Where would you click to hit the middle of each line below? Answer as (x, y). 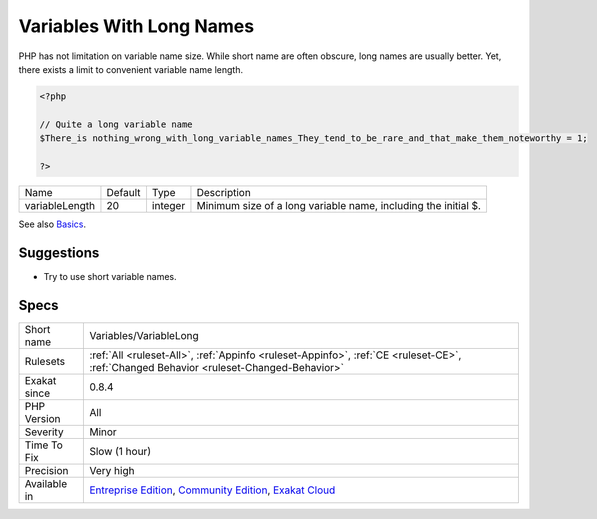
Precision (46, 470)
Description (224, 192)
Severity (44, 432)
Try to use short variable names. (110, 276)
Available (46, 483)
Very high (112, 470)
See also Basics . (52, 224)
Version (42, 418)
